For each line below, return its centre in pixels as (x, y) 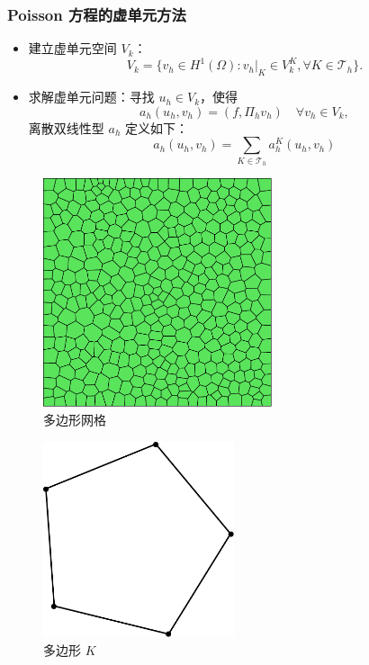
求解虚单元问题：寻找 (91, 97)
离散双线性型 (66, 127)
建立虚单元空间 (72, 48)
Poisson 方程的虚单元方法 (97, 14)
